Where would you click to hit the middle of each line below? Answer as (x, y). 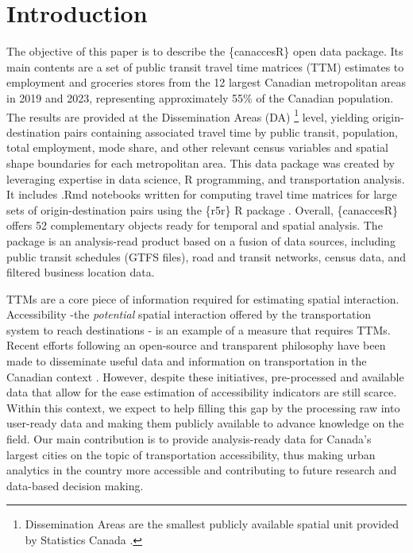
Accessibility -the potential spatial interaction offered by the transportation (189, 314)
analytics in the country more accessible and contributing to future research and (202, 470)
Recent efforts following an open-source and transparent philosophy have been (196, 345)
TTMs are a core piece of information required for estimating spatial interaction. (203, 298)
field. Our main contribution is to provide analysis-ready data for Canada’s (189, 439)
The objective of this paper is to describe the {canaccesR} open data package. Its (205, 51)
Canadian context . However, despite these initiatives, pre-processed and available (205, 376)
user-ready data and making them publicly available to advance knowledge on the (205, 423)
